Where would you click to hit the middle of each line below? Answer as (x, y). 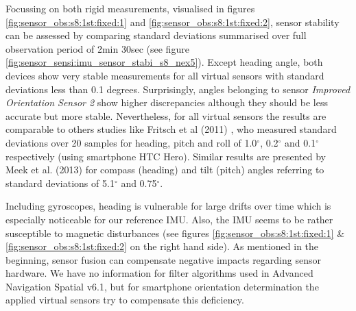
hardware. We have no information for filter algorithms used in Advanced (159, 273)
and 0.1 (300, 142)
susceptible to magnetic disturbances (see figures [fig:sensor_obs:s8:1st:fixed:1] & (175, 233)
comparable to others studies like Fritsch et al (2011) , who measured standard (171, 129)
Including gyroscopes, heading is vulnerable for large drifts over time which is (168, 206)
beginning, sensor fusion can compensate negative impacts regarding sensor (163, 259)
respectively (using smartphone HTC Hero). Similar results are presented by (166, 156)
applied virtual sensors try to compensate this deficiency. (125, 300)
